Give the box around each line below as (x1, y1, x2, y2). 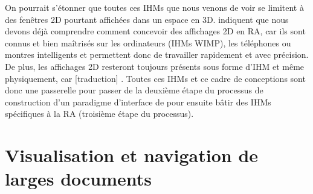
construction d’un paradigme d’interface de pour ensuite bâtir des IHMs (5, 95, 271, 108)
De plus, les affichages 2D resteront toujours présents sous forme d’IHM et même (5, 60, 305, 72)
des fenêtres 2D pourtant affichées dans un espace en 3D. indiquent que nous (5, 13, 289, 25)
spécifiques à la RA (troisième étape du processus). (5, 107, 194, 120)
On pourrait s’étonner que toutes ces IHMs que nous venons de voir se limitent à (5, 1, 304, 13)
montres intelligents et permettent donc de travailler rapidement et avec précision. (5, 48, 309, 61)
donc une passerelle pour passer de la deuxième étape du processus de (5, 84, 263, 96)
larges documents (5, 166, 152, 191)
